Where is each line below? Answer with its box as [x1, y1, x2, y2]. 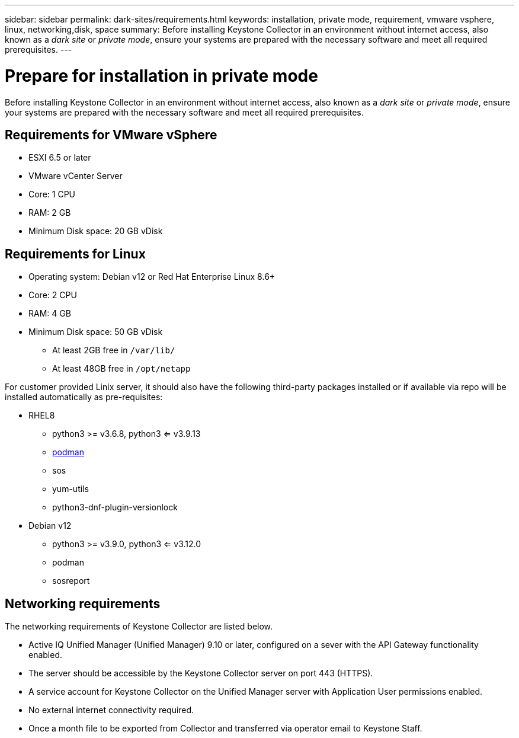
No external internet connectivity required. [28, 705, 194, 715]
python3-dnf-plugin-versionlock [52, 502, 178, 513]
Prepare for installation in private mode [5, 65, 318, 86]
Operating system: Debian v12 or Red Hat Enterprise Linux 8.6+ [28, 271, 275, 282]
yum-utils [52, 484, 89, 494]
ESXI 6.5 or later [28, 152, 91, 163]
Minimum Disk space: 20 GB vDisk [28, 226, 163, 237]
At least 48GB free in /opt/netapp [52, 363, 191, 374]
